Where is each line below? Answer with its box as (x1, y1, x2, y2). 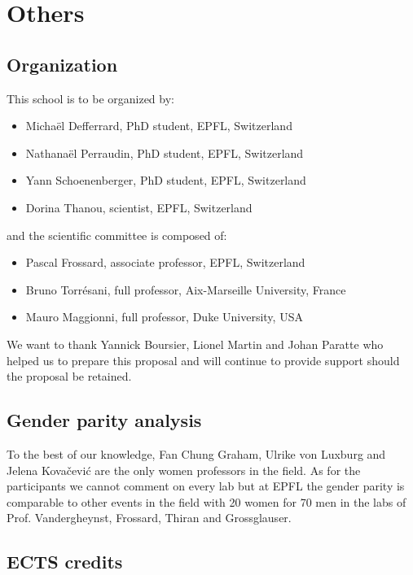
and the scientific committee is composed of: (7, 226, 227, 243)
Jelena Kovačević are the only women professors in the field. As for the (7, 461, 361, 478)
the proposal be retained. (7, 368, 132, 385)
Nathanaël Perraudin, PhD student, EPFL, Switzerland (25, 144, 304, 161)
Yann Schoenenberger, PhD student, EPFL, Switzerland (25, 172, 306, 189)
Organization (7, 51, 118, 76)
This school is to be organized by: (7, 89, 174, 107)
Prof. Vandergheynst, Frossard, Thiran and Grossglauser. (7, 509, 292, 526)
